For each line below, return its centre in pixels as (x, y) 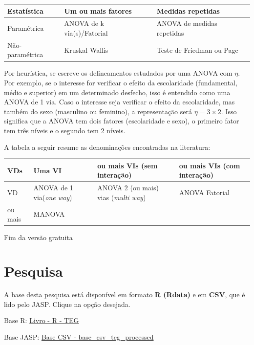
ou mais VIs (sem (127, 165)
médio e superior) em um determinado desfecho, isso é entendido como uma (117, 92)
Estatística (25, 10)
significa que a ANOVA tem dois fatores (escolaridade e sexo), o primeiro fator (122, 121)
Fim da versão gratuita (38, 237)
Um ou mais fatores (98, 10)
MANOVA (49, 214)
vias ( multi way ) (122, 197)
